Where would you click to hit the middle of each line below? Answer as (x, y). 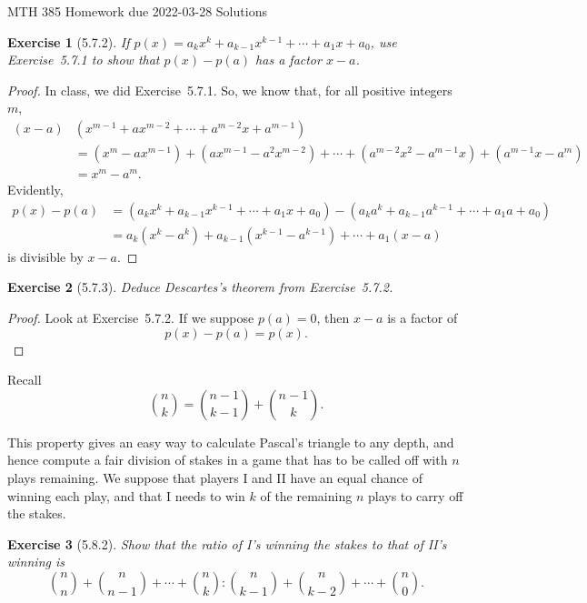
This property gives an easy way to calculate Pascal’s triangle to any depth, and (231, 442)
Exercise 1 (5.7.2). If (69, 41)
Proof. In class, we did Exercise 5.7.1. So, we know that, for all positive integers (230, 90)
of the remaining (306, 495)
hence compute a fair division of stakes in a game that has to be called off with (228, 460)
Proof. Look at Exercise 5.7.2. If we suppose (131, 317)
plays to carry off (415, 495)
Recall (25, 380)
